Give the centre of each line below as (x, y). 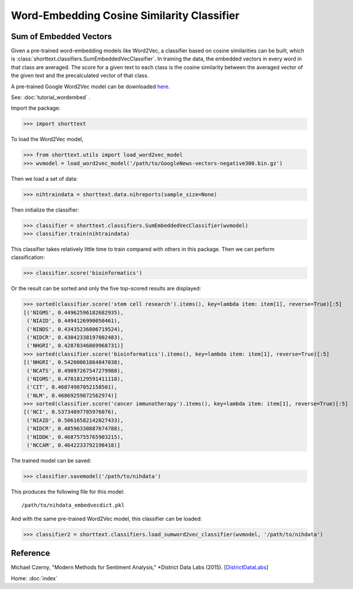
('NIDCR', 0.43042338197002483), (75, 337)
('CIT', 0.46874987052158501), (72, 387)
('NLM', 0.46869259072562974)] (72, 395)
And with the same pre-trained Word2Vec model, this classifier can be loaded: (107, 518)
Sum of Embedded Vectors (61, 36)
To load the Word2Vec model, (47, 139)
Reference (31, 553)
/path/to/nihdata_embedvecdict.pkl (73, 505)
